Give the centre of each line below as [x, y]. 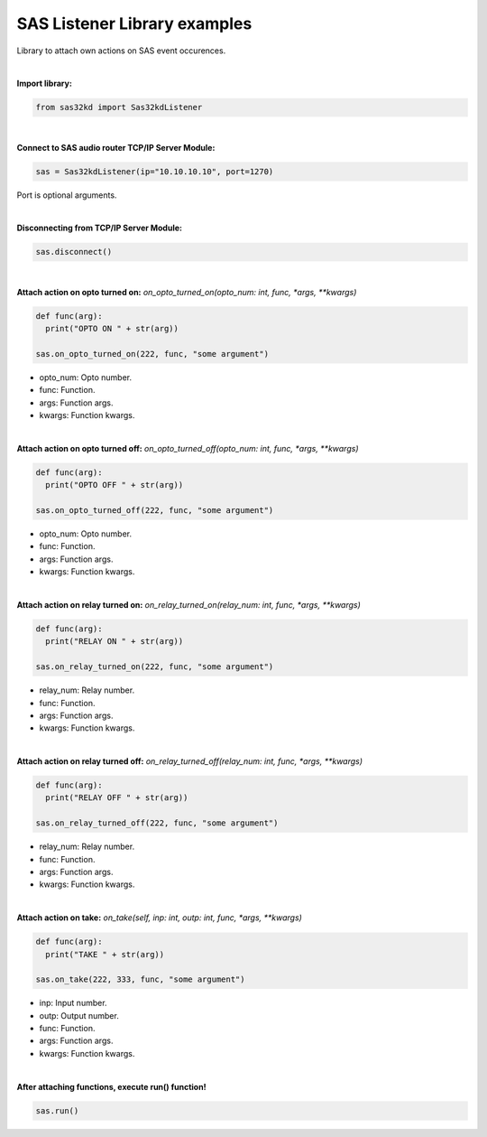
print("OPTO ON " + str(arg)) [112, 329]
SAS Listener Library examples [134, 23]
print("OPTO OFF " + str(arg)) [115, 485]
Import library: [44, 84]
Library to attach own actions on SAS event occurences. [121, 51]
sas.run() [57, 1110]
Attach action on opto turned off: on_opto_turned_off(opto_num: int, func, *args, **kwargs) [188, 448]
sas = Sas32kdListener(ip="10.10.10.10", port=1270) [155, 171]
